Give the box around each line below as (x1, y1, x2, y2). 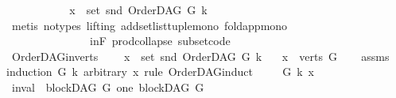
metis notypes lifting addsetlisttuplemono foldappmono (11, 17, 288, 33)
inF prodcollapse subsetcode (89, 32, 231, 49)
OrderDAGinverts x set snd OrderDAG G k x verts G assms (11, 47, 390, 64)
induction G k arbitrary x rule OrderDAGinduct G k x (6, 63, 314, 80)
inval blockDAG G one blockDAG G (11, 78, 204, 95)
